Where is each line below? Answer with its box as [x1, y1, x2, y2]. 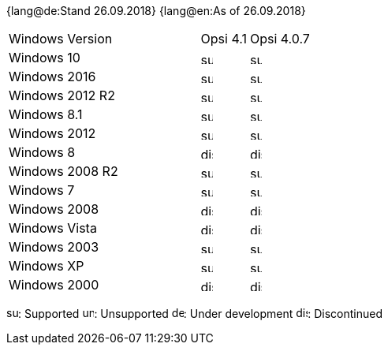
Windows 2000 [9, 277, 99, 293]
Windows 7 [9, 182, 75, 198]
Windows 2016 [9, 69, 96, 84]
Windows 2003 [9, 239, 99, 255]
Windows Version [9, 31, 113, 47]
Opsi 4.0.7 [249, 31, 310, 47]
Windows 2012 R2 [9, 88, 115, 103]
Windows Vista [9, 220, 97, 236]
